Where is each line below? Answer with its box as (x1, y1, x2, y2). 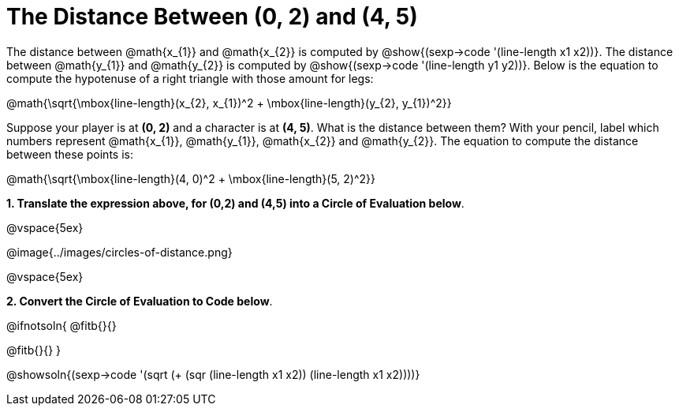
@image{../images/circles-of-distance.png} (6, 245, 233, 259)
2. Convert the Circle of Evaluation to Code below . (6, 294, 273, 308)
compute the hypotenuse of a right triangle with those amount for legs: (6, 71, 374, 85)
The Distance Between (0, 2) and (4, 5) (6, 3, 418, 30)
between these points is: (6, 147, 133, 161)
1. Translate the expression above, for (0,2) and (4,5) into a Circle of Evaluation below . (6, 196, 464, 210)
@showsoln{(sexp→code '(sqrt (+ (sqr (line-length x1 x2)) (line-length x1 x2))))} (6, 367, 420, 381)
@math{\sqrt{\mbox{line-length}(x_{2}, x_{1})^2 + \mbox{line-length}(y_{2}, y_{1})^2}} (6, 96, 452, 110)
